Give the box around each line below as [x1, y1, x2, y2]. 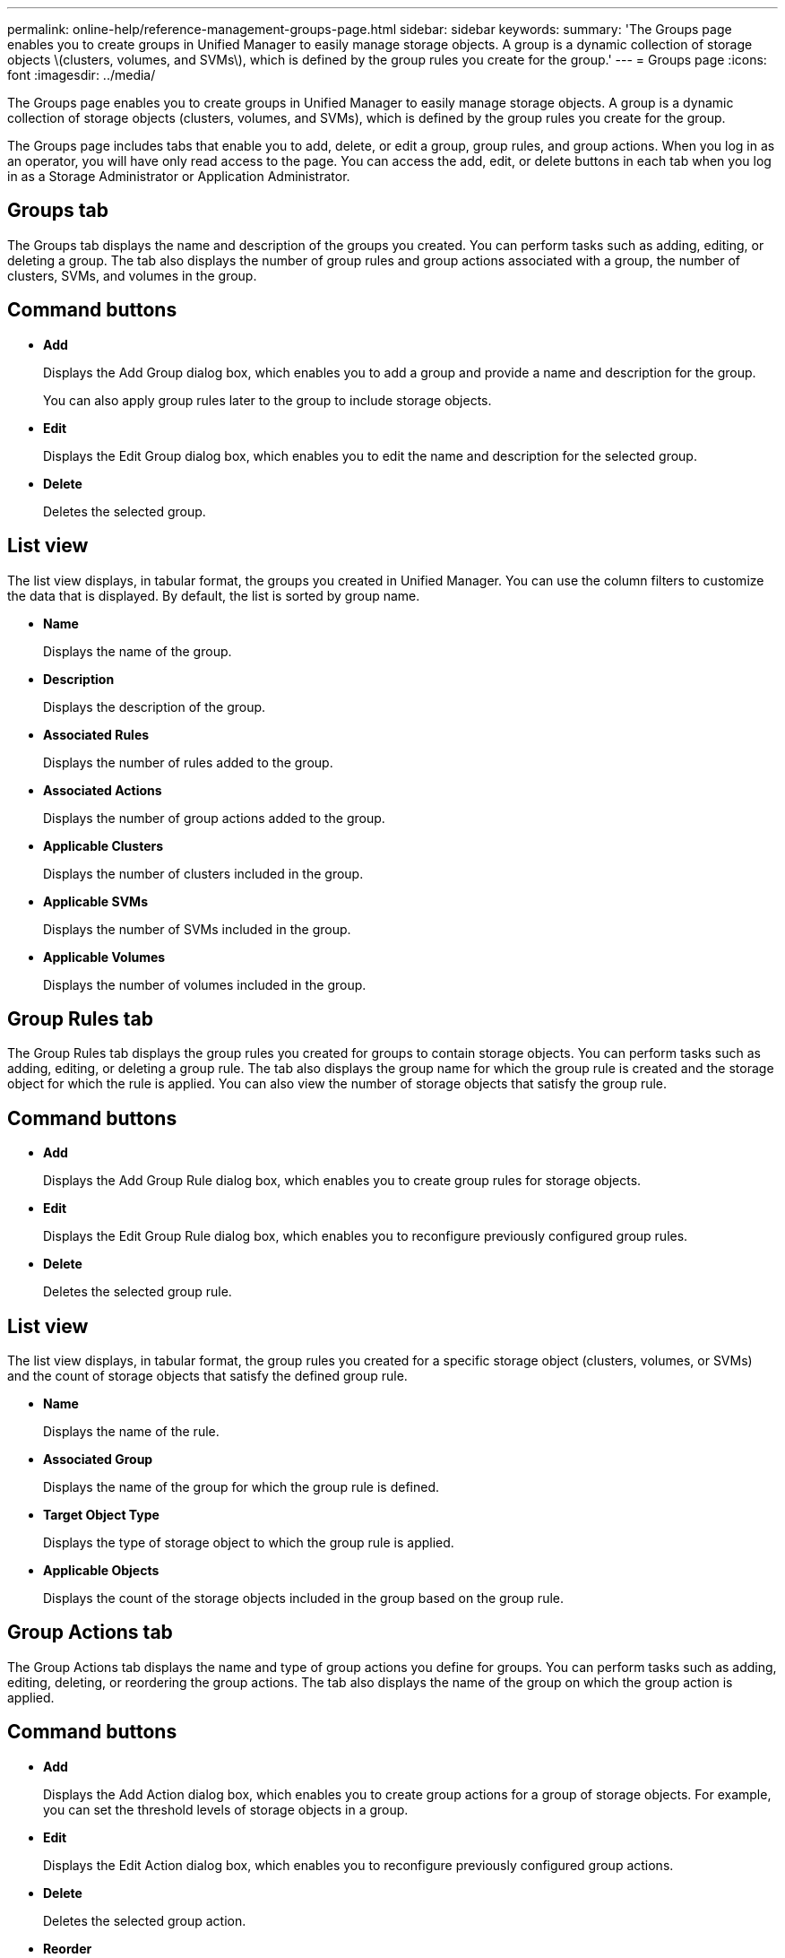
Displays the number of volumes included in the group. [43, 976, 367, 992]
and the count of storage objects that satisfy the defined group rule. [7, 1368, 408, 1384]
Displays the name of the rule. [43, 1424, 220, 1440]
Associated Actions [43, 782, 162, 798]
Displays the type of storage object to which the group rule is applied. [43, 1535, 454, 1551]
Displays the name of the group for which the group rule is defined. [43, 1479, 440, 1495]
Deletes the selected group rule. [43, 1284, 232, 1300]
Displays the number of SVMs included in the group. [43, 921, 351, 937]
